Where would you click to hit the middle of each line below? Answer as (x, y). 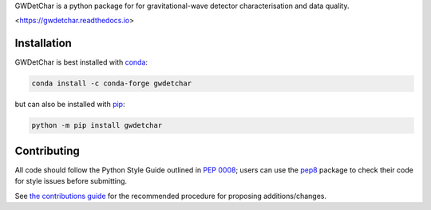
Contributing (47, 151)
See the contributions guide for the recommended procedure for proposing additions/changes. (171, 196)
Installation (43, 44)
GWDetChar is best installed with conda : (81, 62)
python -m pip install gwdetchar (97, 125)
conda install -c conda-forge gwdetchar (111, 83)
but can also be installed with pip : (70, 105)
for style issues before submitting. (71, 181)
